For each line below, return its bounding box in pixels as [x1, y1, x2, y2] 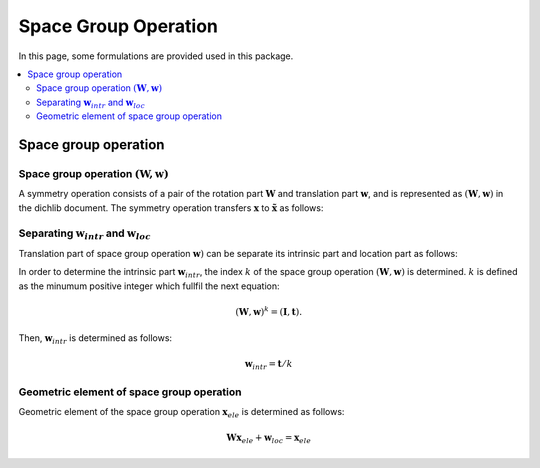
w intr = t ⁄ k [244, 358, 294, 372]
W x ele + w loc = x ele [226, 432, 312, 446]
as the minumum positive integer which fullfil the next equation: [18, 280, 280, 292]
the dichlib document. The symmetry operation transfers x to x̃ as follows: [18, 201, 324, 214]
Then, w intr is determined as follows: [18, 332, 173, 346]
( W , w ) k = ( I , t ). [235, 305, 303, 317]
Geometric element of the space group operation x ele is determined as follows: [18, 406, 345, 420]
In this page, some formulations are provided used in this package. [18, 50, 294, 62]
